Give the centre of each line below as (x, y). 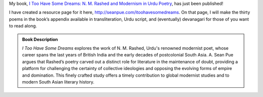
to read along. (23, 26)
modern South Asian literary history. (58, 82)
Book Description (40, 39)
